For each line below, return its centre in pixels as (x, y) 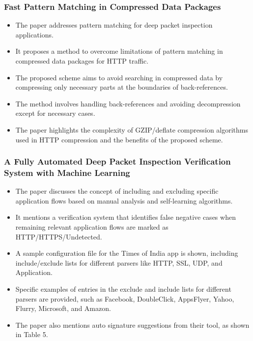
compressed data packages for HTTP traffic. (82, 61)
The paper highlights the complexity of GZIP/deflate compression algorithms (132, 129)
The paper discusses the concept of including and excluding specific (117, 191)
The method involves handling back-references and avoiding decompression (128, 103)
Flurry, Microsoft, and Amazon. (63, 308)
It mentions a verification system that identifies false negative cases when (126, 217)
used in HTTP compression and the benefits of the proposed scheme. (119, 139)
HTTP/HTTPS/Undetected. (59, 236)
